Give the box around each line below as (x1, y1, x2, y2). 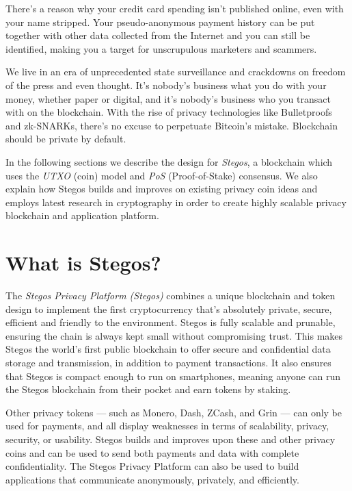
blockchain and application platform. (5, 208, 159, 223)
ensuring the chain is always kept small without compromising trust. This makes (5, 328, 343, 342)
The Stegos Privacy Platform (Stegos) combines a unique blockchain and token (5, 288, 336, 303)
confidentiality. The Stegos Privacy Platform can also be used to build (5, 459, 299, 473)
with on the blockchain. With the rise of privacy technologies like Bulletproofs (5, 105, 332, 119)
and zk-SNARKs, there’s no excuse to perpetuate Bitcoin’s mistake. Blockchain (5, 118, 338, 132)
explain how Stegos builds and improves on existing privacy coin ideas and (5, 181, 318, 196)
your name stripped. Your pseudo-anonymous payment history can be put (5, 14, 315, 29)
